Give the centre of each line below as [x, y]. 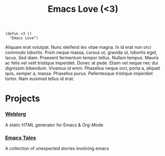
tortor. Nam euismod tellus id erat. [40, 79]
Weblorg [16, 114]
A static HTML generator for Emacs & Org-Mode [54, 125]
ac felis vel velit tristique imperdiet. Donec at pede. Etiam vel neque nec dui [82, 63]
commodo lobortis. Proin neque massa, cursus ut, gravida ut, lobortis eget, [81, 52]
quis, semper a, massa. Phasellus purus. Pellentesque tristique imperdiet [79, 74]
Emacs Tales [21, 138]
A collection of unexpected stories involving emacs [57, 148]
